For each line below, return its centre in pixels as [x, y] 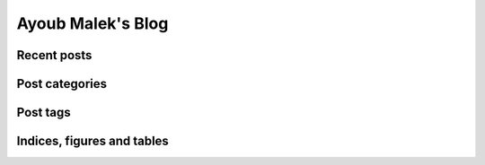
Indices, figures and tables [93, 141]
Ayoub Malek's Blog [93, 23]
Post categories [62, 84]
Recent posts [54, 55]
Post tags [44, 113]
